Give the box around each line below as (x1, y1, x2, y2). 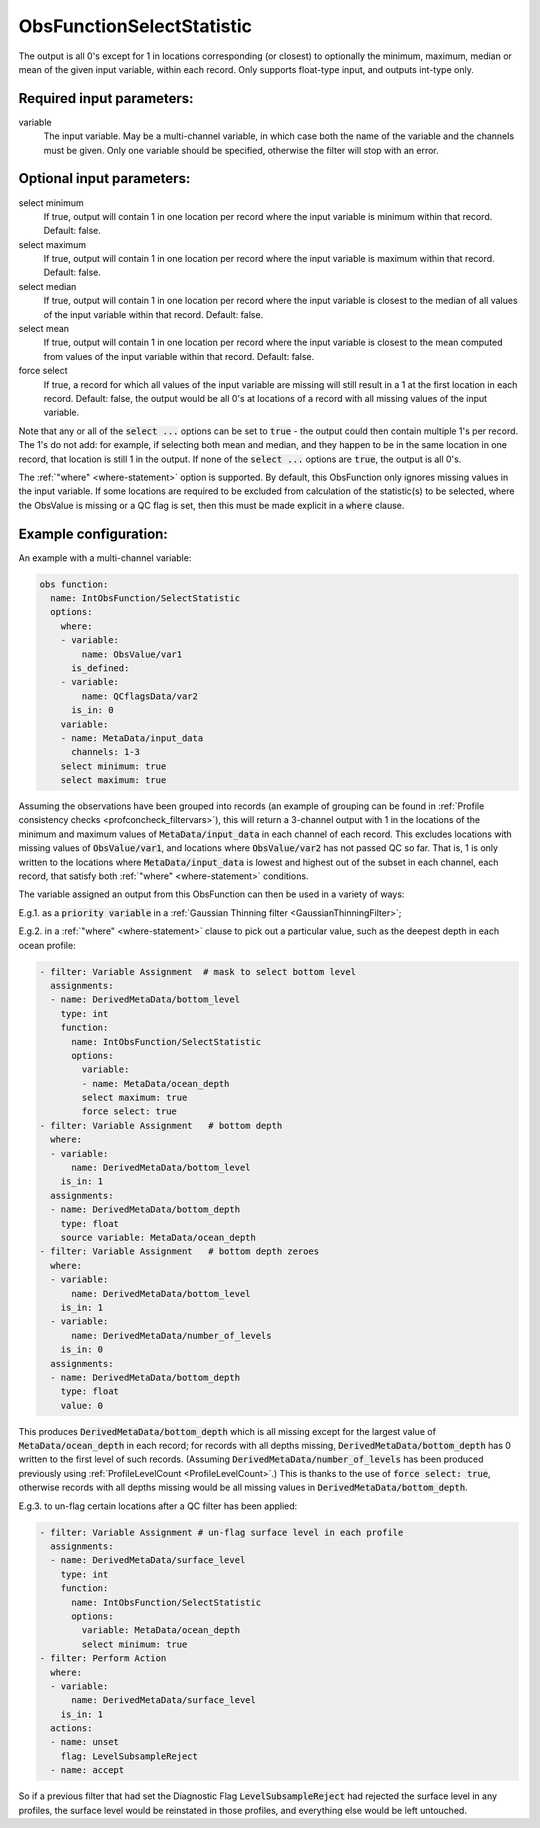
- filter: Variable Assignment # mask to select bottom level (39, 966, 357, 977)
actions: (50, 1723, 93, 1734)
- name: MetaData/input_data (60, 732, 204, 744)
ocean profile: (18, 939, 76, 951)
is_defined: (71, 662, 130, 674)
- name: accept (50, 1765, 125, 1776)
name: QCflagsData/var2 (81, 690, 199, 702)
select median (18, 280, 77, 292)
